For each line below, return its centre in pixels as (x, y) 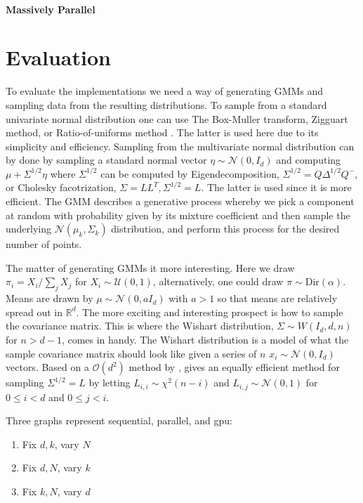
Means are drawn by (49, 298)
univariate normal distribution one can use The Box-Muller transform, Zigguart (177, 118)
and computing (309, 160)
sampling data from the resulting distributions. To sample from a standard (166, 104)
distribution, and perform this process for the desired (225, 229)
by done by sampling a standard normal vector (106, 160)
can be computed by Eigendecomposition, (190, 173)
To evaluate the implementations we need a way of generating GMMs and (165, 91)
